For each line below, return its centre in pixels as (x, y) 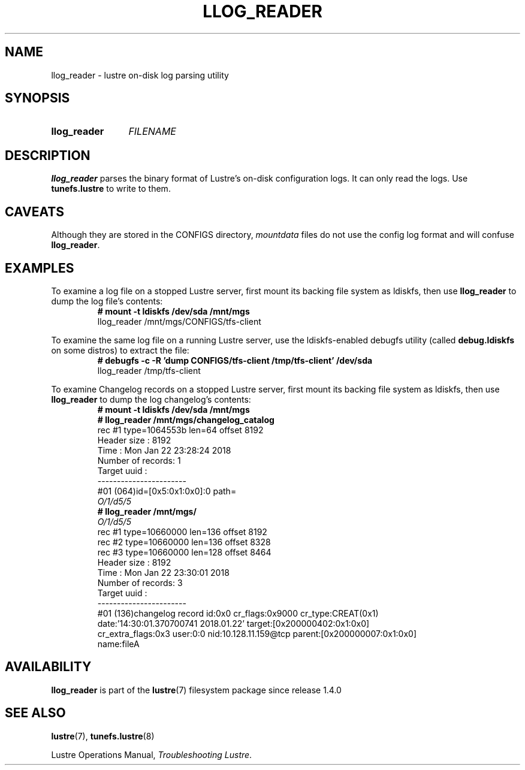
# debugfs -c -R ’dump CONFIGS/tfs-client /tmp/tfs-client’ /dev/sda (235, 360)
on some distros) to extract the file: (120, 350)
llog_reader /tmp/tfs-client (149, 370)
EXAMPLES (40, 268)
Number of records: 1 (139, 460)
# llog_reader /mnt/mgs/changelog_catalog (186, 419)
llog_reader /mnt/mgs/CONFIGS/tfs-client (179, 321)
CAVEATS (34, 212)
